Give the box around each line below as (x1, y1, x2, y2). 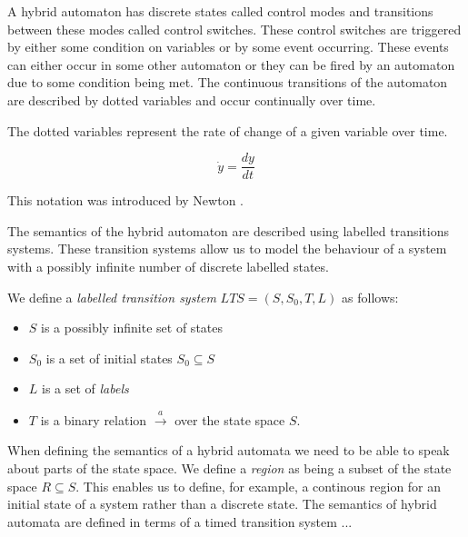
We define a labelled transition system (7, 287, 216, 306)
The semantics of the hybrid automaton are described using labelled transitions (7, 221, 449, 240)
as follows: (342, 287, 399, 306)
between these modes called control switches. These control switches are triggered (7, 19, 462, 38)
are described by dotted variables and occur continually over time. (7, 90, 376, 109)
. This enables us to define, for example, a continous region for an (75, 476, 442, 495)
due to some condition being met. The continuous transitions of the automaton (7, 73, 448, 92)
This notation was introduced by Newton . (7, 191, 244, 210)
